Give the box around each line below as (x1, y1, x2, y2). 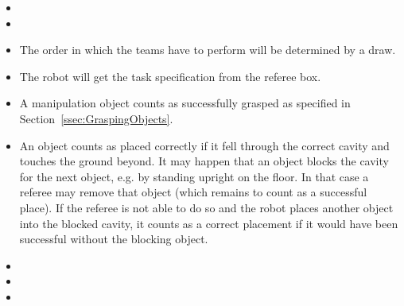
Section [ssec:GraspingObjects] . (19, 110, 173, 126)
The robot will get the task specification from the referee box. (19, 68, 321, 84)
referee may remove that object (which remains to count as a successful (19, 184, 367, 200)
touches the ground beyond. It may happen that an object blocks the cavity (19, 153, 389, 169)
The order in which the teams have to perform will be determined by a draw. (19, 41, 396, 58)
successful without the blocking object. (19, 230, 208, 247)
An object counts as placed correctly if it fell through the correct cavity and (19, 137, 390, 153)
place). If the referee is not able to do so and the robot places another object (19, 199, 394, 215)
